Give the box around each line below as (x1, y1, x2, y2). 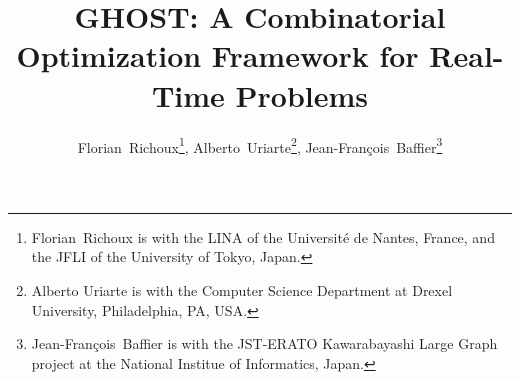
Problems (235, 74, 369, 115)
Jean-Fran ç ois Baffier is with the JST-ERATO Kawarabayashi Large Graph (31, 333, 498, 354)
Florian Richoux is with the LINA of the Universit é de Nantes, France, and (31, 226, 495, 247)
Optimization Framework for (16, 35, 419, 76)
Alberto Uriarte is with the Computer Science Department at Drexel (31, 279, 453, 300)
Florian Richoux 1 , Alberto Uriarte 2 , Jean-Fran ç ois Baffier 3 (77, 133, 443, 157)
